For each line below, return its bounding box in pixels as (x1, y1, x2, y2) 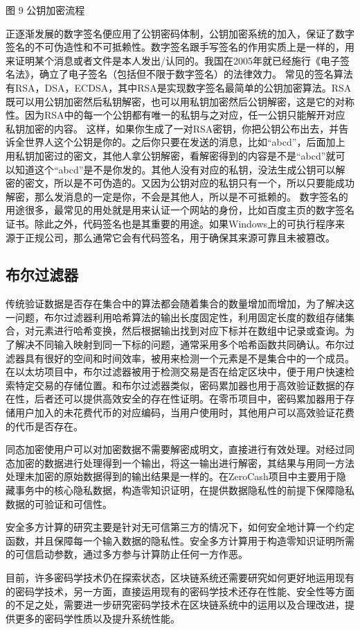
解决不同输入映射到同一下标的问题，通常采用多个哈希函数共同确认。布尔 (15, 337, 345, 352)
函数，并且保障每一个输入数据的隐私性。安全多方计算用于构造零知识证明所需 (6, 533, 354, 547)
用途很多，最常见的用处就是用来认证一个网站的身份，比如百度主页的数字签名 (6, 203, 354, 217)
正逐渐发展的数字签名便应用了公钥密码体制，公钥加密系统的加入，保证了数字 (6, 26, 354, 40)
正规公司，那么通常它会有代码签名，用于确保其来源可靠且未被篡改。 (24, 230, 335, 244)
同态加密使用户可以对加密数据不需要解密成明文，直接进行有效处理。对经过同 (6, 442, 354, 457)
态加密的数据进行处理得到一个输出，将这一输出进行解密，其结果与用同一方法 (6, 455, 354, 470)
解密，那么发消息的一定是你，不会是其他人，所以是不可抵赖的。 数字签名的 (6, 189, 348, 203)
